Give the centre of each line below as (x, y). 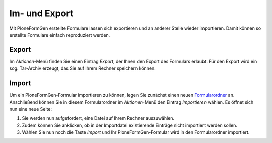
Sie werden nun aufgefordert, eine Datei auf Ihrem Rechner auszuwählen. (98, 118)
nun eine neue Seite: (31, 109)
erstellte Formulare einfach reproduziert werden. (60, 35)
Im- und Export (41, 13)
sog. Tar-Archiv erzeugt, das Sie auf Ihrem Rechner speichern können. (82, 68)
